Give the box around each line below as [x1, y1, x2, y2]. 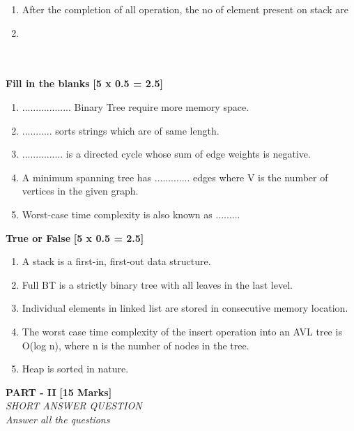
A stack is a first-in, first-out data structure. [22, 254, 211, 269]
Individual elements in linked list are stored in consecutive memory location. [22, 301, 348, 315]
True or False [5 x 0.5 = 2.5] [6, 230, 144, 245]
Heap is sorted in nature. [22, 361, 129, 376]
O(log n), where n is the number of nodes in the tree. [22, 338, 249, 352]
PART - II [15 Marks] [6, 384, 112, 399]
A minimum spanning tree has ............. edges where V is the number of [22, 169, 328, 184]
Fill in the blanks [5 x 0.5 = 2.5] [6, 76, 163, 91]
